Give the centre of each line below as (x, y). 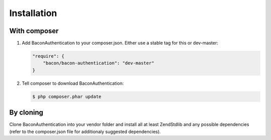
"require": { (48, 56)
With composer (34, 31)
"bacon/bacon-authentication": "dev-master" (99, 63)
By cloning (26, 113)
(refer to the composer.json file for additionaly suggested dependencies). (85, 131)
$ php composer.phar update (67, 96)
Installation (33, 13)
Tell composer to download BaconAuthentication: (73, 83)
